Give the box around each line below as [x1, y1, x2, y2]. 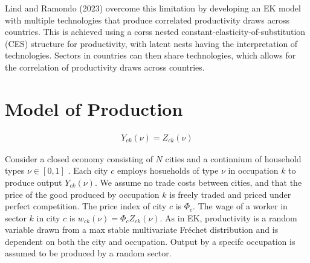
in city [36, 211, 60, 224]
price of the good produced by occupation [5, 188, 160, 200]
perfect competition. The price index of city [5, 200, 167, 212]
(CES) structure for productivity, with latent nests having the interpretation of [5, 37, 298, 49]
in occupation [228, 164, 279, 177]
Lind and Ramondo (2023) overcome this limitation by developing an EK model [5, 2, 301, 14]
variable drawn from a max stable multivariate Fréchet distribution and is [5, 223, 279, 236]
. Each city [68, 164, 108, 177]
